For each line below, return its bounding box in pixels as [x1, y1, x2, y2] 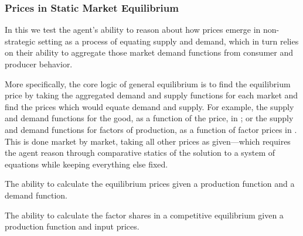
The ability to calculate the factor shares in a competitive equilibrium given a [5, 208, 284, 221]
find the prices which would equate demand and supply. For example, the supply [5, 100, 294, 112]
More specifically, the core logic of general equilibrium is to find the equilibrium [5, 77, 291, 90]
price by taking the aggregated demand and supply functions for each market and [5, 89, 298, 101]
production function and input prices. [5, 220, 139, 232]
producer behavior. [5, 58, 73, 70]
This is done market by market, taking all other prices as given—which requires [5, 135, 291, 147]
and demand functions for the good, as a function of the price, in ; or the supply [5, 112, 294, 124]
